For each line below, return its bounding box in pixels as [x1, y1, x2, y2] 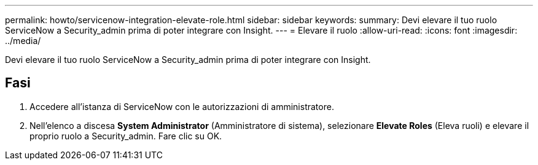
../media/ [5, 35, 41, 46]
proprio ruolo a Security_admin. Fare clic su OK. [29, 130, 222, 141]
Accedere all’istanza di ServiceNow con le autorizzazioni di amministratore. [29, 101, 334, 112]
